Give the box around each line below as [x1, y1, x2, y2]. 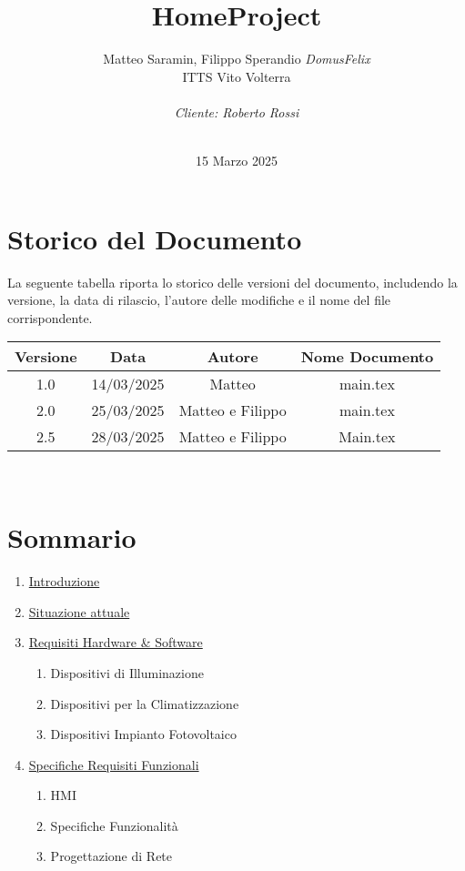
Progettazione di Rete [50, 846, 173, 866]
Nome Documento [300, 346, 434, 368]
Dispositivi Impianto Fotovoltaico [50, 724, 237, 744]
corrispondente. [7, 308, 93, 327]
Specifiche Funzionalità [50, 815, 178, 835]
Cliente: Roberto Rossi [174, 102, 299, 121]
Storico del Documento [7, 219, 302, 257]
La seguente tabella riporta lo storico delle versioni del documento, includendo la [7, 272, 458, 291]
